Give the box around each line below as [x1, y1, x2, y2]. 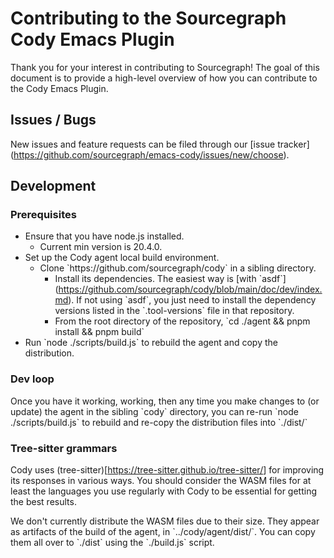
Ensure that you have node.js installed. [24, 230, 185, 242]
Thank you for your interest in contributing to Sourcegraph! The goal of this [10, 61, 320, 73]
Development [10, 178, 97, 195]
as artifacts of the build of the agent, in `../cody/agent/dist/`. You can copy [10, 526, 316, 538]
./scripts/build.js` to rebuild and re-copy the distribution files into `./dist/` [10, 416, 308, 428]
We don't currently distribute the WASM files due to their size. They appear [10, 515, 320, 527]
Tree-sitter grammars [10, 441, 118, 455]
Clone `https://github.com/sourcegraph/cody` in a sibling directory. [39, 262, 317, 274]
